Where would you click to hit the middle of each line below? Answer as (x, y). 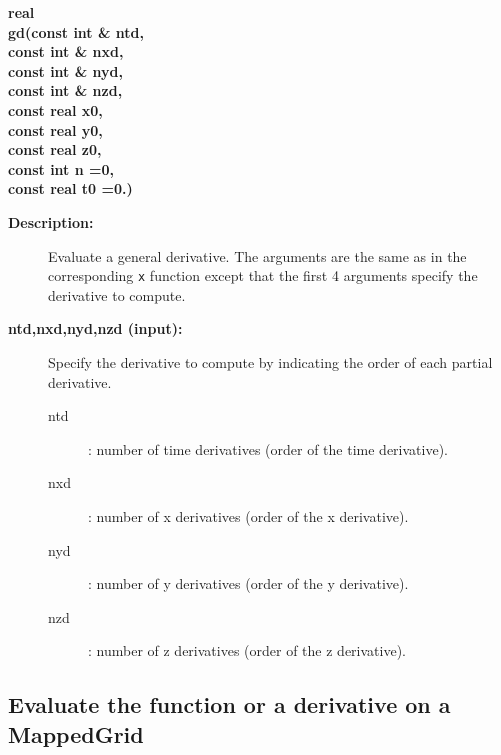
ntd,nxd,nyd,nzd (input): (95, 328)
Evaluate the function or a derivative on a (229, 704)
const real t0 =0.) (70, 188)
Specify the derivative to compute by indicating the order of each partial (270, 361)
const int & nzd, (65, 90)
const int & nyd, (65, 70)
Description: (51, 221)
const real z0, (55, 149)
